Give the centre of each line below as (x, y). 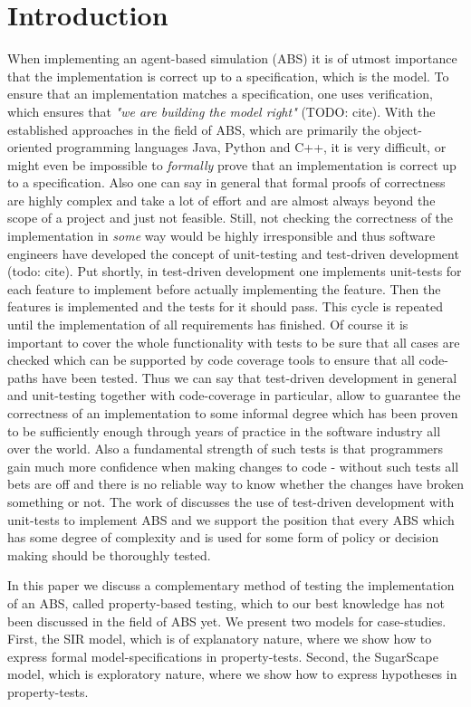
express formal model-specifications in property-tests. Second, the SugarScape (223, 656)
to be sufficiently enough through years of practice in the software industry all (224, 430)
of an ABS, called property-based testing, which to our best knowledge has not (226, 602)
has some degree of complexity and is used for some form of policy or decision (223, 537)
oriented (30, 147)
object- (403, 129)
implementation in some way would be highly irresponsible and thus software (221, 236)
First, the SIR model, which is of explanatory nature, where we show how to (220, 639)
